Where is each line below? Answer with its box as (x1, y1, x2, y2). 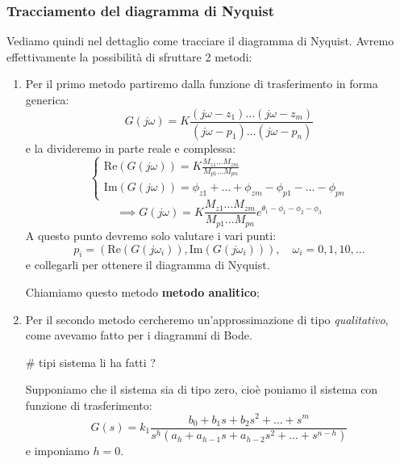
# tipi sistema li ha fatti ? (25, 353, 156, 370)
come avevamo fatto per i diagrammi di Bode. (25, 327, 252, 344)
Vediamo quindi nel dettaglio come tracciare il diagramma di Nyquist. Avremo (6, 32, 394, 49)
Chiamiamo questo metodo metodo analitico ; (25, 283, 260, 300)
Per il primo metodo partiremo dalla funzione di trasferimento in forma (25, 75, 378, 92)
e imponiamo (25, 442, 90, 459)
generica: (25, 91, 69, 108)
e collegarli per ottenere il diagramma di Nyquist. (25, 256, 270, 273)
